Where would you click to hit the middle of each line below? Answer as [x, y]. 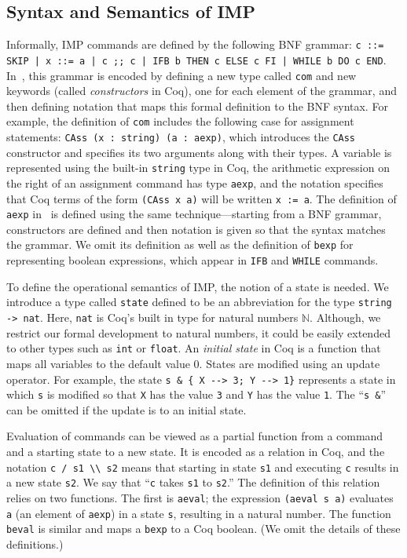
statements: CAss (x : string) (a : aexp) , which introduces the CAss [181, 137]
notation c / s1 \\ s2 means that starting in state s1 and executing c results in [203, 467]
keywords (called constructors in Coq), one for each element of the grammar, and [202, 91]
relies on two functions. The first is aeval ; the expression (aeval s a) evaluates [200, 497]
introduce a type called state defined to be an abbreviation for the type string [199, 302]
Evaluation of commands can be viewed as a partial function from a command [195, 436]
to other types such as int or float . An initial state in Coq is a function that [194, 348]
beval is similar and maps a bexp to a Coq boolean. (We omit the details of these [203, 529]
